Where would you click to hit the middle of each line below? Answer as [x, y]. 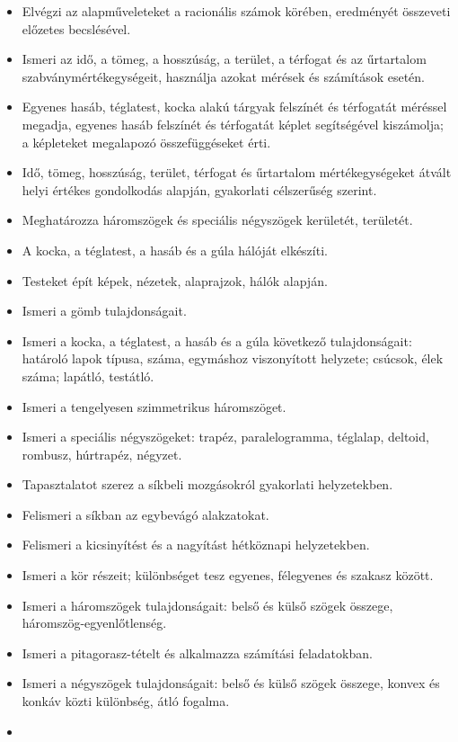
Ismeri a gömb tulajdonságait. [104, 311]
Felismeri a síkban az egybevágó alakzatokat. [145, 514]
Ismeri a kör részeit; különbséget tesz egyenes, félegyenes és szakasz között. [228, 575]
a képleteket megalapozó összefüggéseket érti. [146, 142]
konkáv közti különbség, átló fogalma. [126, 701]
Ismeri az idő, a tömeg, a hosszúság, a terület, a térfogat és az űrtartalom [224, 59]
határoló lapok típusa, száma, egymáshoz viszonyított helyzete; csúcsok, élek [233, 358]
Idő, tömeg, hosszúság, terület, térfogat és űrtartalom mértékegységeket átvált [237, 172]
